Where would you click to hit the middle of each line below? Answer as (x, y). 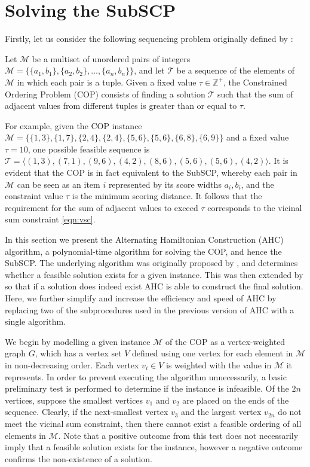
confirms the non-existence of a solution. (79, 458)
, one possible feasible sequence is (89, 149)
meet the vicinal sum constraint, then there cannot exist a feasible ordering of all (153, 423)
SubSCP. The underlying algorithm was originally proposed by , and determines (151, 263)
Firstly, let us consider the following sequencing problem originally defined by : (149, 39)
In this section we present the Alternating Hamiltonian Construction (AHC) (144, 239)
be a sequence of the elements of (236, 70)
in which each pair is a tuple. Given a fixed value (107, 82)
